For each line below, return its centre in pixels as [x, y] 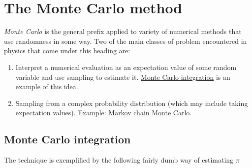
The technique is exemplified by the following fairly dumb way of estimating [119, 160]
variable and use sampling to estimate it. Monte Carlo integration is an [123, 77]
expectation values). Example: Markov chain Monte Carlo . [104, 113]
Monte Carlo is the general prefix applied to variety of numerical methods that [123, 31]
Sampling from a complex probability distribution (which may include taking [132, 103]
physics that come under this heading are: [67, 50]
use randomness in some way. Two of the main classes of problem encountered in [126, 41]
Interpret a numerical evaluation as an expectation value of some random [126, 67]
